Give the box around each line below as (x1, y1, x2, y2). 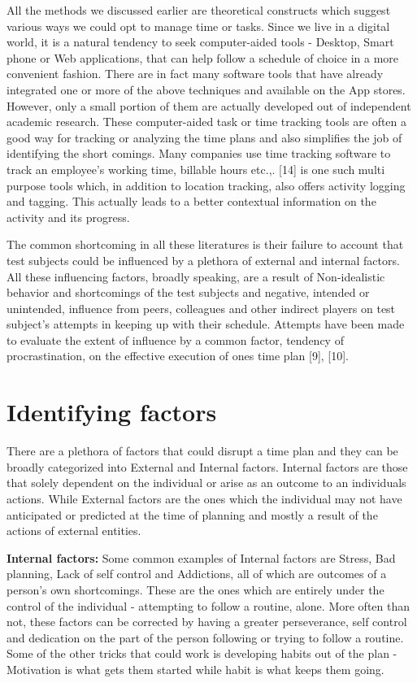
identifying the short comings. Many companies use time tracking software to (7, 145, 391, 162)
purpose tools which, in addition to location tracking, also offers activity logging (7, 176, 406, 194)
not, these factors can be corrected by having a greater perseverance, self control (7, 613, 407, 630)
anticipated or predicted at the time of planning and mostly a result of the (7, 506, 378, 523)
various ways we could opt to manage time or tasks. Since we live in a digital (7, 17, 390, 34)
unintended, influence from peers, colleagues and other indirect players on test (7, 299, 396, 316)
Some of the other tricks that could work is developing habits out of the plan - (7, 645, 397, 662)
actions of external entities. (7, 522, 141, 539)
